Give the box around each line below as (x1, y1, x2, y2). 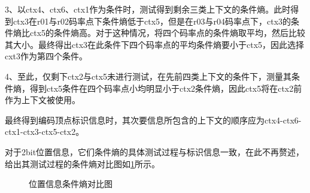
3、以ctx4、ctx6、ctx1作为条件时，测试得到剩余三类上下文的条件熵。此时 (5, 3, 291, 15)
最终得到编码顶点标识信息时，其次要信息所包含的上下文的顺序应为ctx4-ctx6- (5, 113, 302, 126)
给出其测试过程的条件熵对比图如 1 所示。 (5, 157, 160, 170)
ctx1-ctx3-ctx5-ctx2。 (5, 125, 84, 138)
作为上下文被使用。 (5, 94, 80, 106)
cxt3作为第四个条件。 (5, 50, 88, 62)
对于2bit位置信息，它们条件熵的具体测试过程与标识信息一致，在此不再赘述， (5, 145, 305, 158)
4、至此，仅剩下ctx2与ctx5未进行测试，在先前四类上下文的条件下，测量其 (5, 70, 292, 82)
